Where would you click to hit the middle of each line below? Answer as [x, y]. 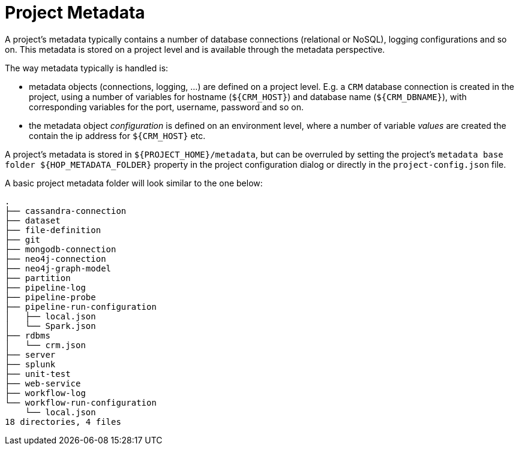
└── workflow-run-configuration [81, 402]
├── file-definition [53, 230]
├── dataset [33, 220]
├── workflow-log [45, 393]
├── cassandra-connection [66, 211]
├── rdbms [28, 335]
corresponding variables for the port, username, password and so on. [166, 107]
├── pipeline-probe [50, 297]
